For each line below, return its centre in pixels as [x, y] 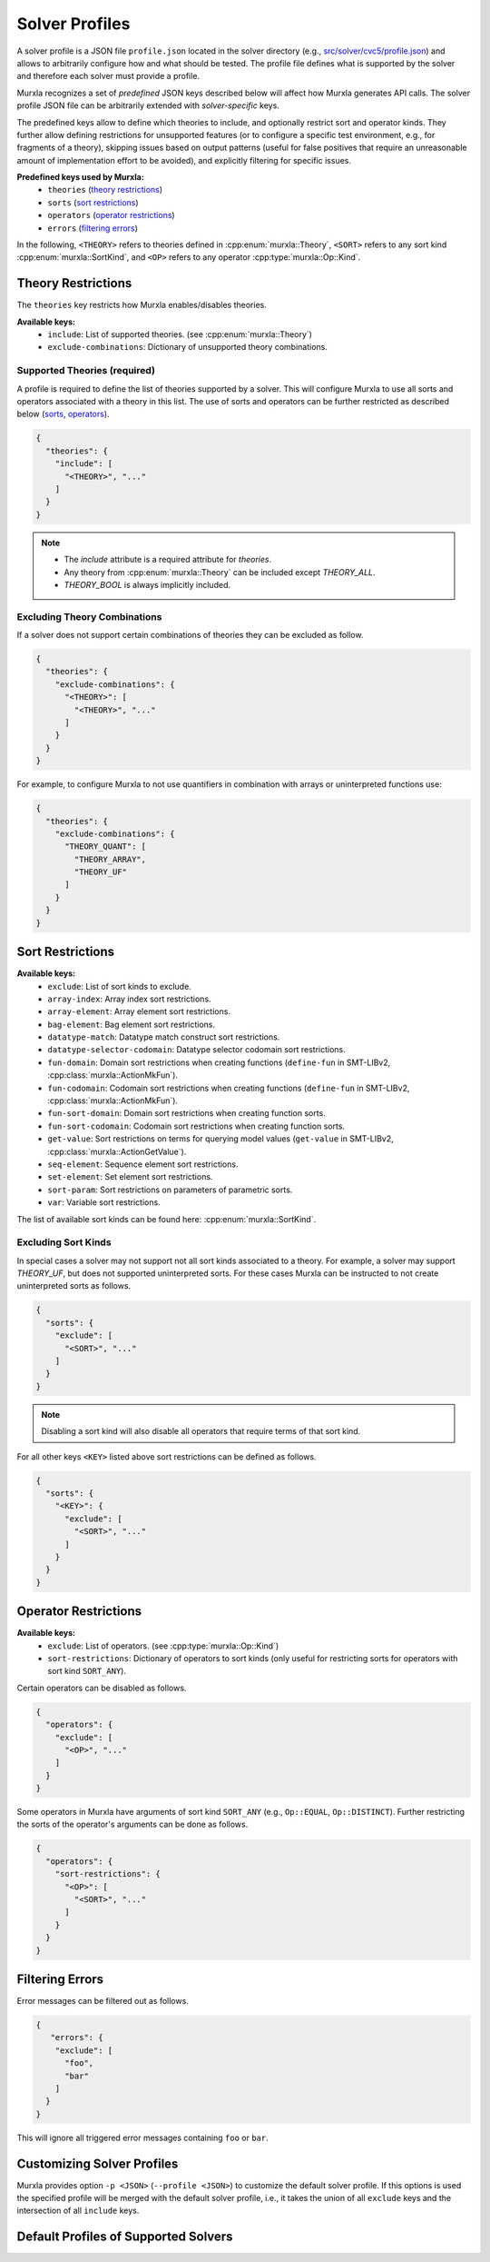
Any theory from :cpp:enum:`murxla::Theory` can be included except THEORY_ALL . [220, 572]
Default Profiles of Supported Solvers [125, 2237]
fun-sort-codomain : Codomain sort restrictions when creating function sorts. [196, 1126]
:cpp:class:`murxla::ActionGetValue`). [117, 1151]
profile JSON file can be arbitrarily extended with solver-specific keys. [148, 105]
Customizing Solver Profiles [98, 2163]
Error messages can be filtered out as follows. [103, 2001]
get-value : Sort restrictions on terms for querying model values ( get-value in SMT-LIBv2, [220, 1139]
